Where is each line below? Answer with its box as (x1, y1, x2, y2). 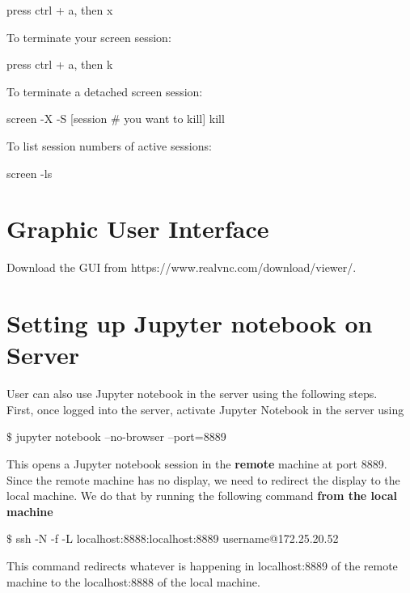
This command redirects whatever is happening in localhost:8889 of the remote (6, 557, 398, 574)
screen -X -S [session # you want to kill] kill (6, 110, 225, 127)
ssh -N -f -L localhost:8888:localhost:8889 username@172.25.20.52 (15, 530, 339, 547)
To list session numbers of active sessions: (6, 137, 212, 154)
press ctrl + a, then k (6, 56, 113, 73)
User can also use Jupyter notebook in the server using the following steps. (6, 385, 378, 402)
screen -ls (6, 164, 53, 181)
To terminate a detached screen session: (6, 83, 203, 100)
